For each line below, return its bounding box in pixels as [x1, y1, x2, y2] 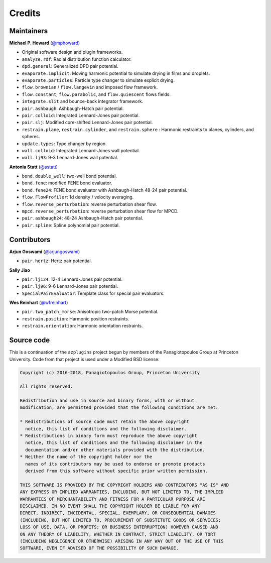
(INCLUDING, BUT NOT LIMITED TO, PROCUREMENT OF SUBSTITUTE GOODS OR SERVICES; [20, 517, 221, 523]
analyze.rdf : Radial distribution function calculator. [22, 56, 132, 62]
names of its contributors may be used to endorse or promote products [25, 461, 205, 467]
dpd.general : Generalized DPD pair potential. [22, 63, 119, 69]
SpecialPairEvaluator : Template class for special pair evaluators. [22, 290, 165, 296]
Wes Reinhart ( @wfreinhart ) [9, 299, 68, 306]
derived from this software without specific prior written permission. [25, 468, 208, 474]
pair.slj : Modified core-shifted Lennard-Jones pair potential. [22, 120, 153, 126]
